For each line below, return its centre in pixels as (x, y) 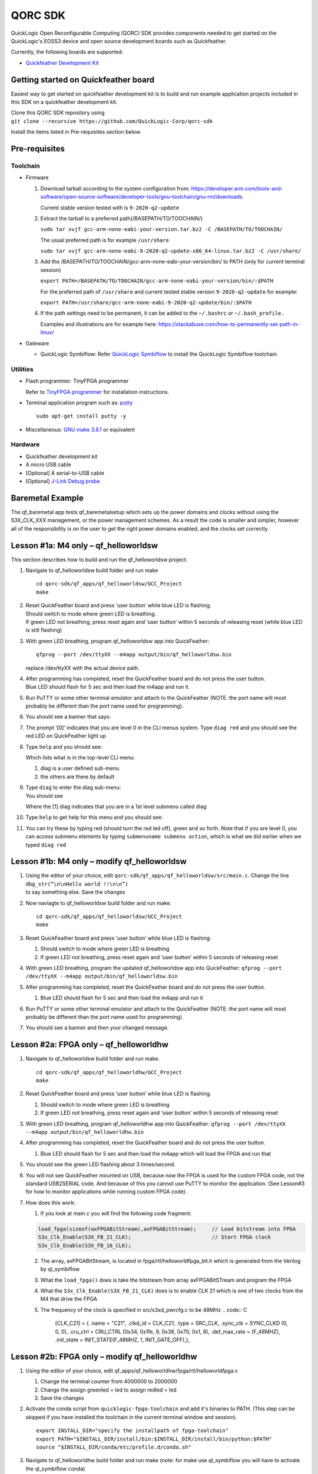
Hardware (25, 445)
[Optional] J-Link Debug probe (63, 481)
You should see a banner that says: (68, 717)
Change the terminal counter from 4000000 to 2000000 (109, 1381)
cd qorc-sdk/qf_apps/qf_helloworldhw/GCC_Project (109, 1072)
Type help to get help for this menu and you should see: (94, 817)
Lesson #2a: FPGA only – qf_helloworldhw (90, 1044)
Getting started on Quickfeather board (83, 80)
